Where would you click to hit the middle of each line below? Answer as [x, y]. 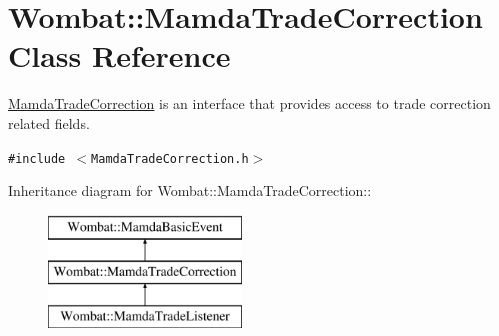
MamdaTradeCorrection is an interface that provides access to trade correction [249, 103]
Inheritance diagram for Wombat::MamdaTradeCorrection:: [190, 190]
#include [37, 158]
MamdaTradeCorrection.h [170, 158]
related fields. [49, 122]
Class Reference [119, 55]
